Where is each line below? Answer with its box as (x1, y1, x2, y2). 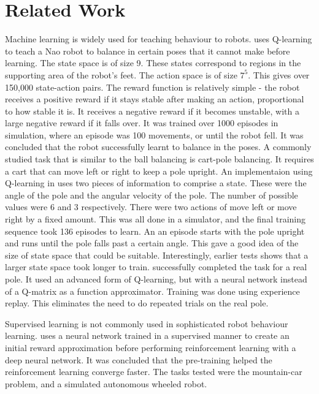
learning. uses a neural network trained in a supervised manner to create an (5, 329, 290, 342)
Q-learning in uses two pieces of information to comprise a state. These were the (5, 176, 307, 189)
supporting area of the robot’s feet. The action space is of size (5, 68, 237, 81)
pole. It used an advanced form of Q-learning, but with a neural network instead (5, 273, 307, 285)
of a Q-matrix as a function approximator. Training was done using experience (5, 284, 300, 297)
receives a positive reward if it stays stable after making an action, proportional (5, 93, 304, 105)
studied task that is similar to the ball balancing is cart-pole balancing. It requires (5, 153, 314, 165)
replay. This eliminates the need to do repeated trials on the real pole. (5, 297, 269, 309)
